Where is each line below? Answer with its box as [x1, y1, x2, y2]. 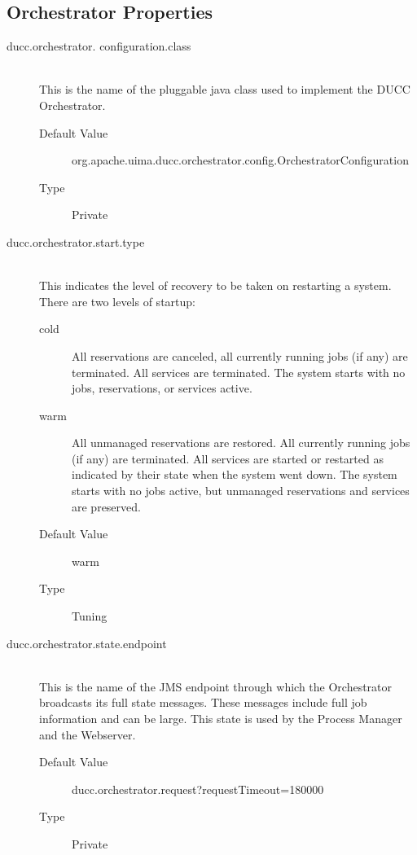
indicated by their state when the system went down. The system [72, 466, 397, 483]
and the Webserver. [39, 726, 136, 743]
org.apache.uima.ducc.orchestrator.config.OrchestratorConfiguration [72, 151, 409, 169]
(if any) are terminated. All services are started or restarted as [72, 449, 384, 467]
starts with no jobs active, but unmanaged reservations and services [72, 482, 410, 499]
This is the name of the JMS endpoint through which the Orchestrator [39, 677, 393, 695]
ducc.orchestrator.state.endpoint [7, 634, 167, 651]
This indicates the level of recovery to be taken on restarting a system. [39, 277, 392, 294]
